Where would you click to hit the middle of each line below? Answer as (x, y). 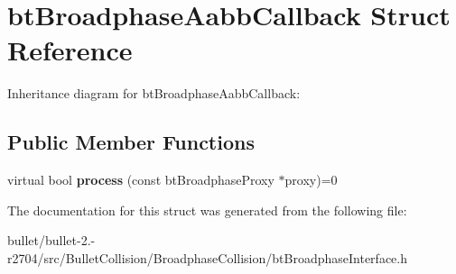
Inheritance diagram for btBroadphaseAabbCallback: (154, 93)
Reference (70, 50)
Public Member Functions (131, 142)
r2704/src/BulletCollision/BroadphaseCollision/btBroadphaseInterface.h (207, 257)
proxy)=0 (311, 180)
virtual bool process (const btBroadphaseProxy (141, 180)
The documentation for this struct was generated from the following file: (207, 210)
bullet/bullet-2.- (51, 240)
